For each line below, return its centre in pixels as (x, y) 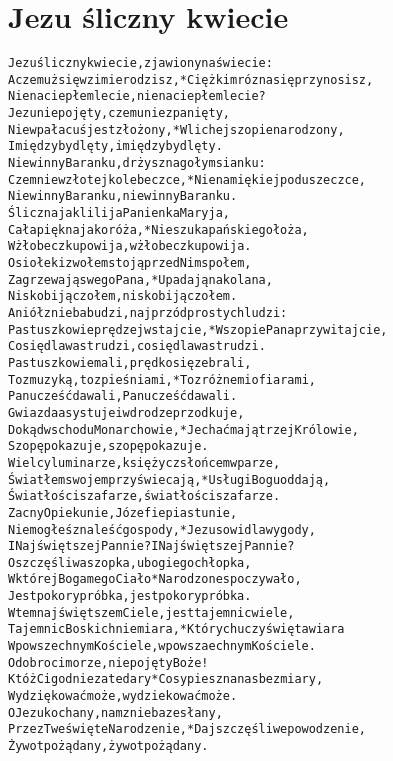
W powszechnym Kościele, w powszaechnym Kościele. (162, 646)
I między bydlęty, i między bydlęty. (115, 146)
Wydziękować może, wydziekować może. (123, 696)
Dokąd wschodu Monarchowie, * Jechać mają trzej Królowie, (183, 429)
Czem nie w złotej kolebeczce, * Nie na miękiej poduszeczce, (187, 179)
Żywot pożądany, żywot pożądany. (108, 746)
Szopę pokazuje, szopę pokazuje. (108, 446)
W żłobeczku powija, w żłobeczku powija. (130, 246)
